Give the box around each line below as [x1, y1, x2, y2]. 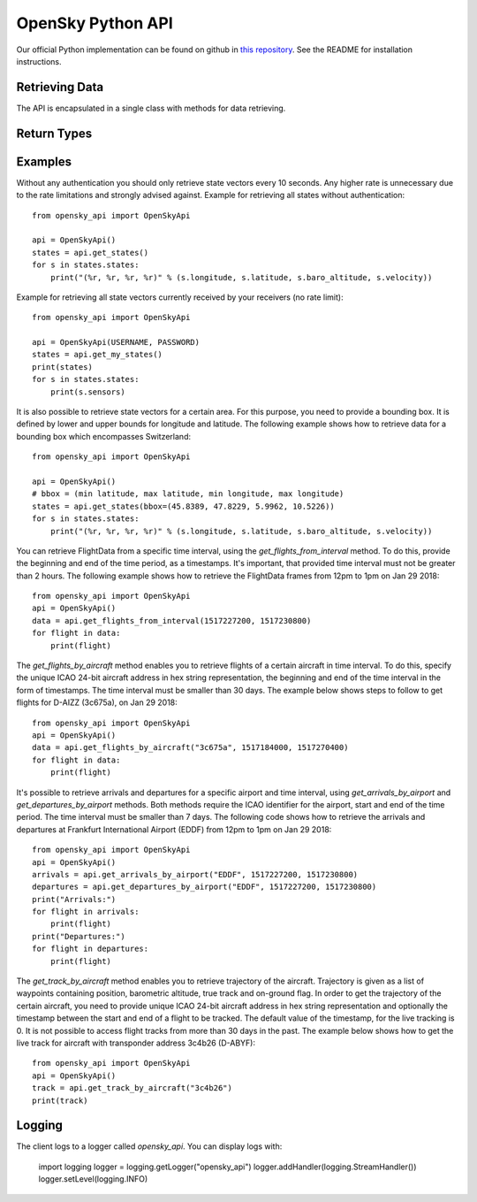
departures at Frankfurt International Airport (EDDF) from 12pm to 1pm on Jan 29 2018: [16, 823, 332, 835]
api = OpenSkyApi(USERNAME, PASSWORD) [32, 337, 201, 348]
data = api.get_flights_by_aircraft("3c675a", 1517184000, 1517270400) [32, 743, 349, 753]
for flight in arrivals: [32, 907, 140, 917]
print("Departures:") [32, 931, 125, 941]
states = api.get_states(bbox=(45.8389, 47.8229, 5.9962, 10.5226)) [32, 501, 335, 511]
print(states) [32, 362, 93, 371]
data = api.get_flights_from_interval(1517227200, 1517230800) [32, 616, 312, 625]
